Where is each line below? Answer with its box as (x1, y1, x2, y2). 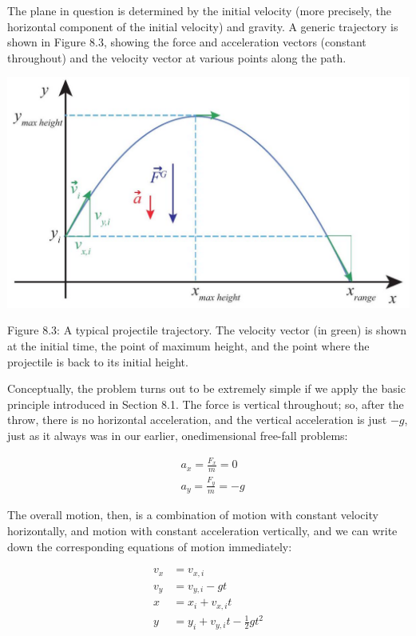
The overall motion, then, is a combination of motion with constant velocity (7, 506, 378, 523)
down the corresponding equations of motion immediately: (7, 538, 292, 554)
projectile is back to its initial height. (7, 353, 188, 370)
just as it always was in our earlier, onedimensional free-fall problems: (7, 426, 348, 443)
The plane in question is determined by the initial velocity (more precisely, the (7, 2, 392, 18)
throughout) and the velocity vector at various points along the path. (7, 49, 347, 66)
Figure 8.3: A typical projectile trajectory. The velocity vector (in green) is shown (7, 322, 406, 338)
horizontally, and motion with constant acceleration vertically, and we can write (7, 522, 398, 538)
